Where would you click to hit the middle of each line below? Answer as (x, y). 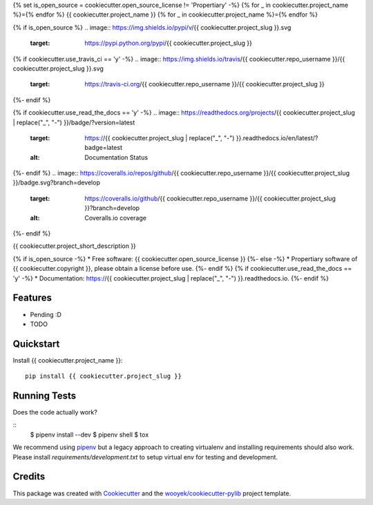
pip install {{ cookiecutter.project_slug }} (104, 376)
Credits (29, 477)
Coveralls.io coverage (115, 218)
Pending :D (46, 314)
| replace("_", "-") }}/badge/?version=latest (74, 122)
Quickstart (36, 344)
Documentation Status (116, 157)
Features (32, 298)
